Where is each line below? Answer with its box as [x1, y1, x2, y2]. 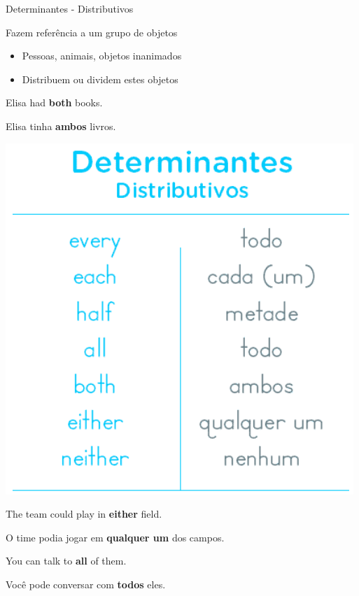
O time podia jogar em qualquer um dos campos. [6, 530, 225, 544]
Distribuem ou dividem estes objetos [22, 71, 178, 86]
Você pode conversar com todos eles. [6, 576, 166, 591]
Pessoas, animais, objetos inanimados [22, 48, 182, 63]
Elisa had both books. [6, 95, 103, 110]
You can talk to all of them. [6, 553, 127, 568]
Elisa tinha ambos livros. [6, 118, 116, 133]
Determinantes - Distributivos [6, 1, 134, 15]
